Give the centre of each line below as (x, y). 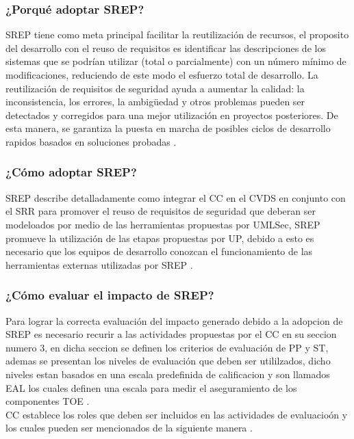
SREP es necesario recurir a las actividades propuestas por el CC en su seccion (171, 334)
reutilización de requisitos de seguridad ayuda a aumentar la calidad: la (155, 88)
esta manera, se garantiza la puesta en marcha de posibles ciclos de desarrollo (168, 128)
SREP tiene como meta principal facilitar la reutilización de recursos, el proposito (177, 35)
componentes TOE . (48, 401)
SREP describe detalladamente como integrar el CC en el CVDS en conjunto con (176, 197)
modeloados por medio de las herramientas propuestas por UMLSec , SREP (163, 224)
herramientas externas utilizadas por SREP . (99, 264)
